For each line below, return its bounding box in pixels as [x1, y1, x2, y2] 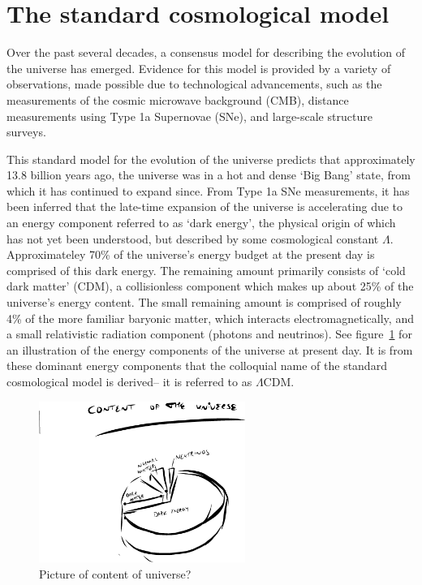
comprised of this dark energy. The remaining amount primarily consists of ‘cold [6, 261, 406, 278]
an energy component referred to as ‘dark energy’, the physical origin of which [6, 214, 396, 231]
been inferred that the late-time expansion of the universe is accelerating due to [6, 198, 403, 215]
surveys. [6, 123, 46, 140]
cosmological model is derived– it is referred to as [6, 373, 252, 389]
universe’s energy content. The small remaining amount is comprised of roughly [6, 294, 402, 311]
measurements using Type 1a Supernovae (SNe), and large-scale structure [6, 107, 372, 124]
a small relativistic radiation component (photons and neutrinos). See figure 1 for [6, 325, 412, 342]
